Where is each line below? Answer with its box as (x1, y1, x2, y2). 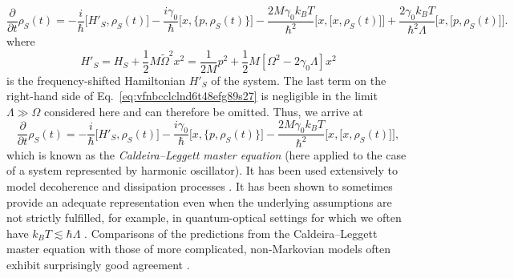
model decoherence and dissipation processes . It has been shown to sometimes (6, 177, 393, 194)
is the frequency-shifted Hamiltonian (6, 71, 186, 88)
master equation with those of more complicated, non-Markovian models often (6, 240, 391, 257)
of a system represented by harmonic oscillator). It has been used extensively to (6, 162, 398, 179)
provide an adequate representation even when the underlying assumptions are (6, 193, 392, 210)
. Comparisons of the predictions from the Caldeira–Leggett (84, 224, 378, 241)
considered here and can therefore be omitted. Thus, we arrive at (43, 103, 363, 120)
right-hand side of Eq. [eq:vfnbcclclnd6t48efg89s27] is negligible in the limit (6, 87, 378, 104)
